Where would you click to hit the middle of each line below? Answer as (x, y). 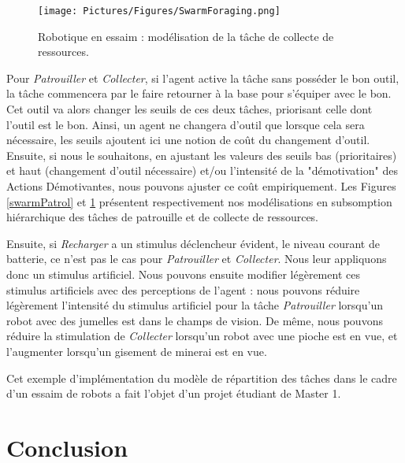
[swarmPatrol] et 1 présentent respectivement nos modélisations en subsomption (199, 201)
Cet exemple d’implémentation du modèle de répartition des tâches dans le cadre (202, 378)
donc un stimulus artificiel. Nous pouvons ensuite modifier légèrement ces (183, 274)
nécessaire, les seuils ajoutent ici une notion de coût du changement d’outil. (188, 140)
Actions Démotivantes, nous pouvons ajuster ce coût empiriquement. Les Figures (201, 186)
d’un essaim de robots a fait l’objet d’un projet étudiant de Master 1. (174, 393)
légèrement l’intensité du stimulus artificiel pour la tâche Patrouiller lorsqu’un (195, 305)
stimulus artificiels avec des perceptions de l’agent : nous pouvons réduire (183, 289)
